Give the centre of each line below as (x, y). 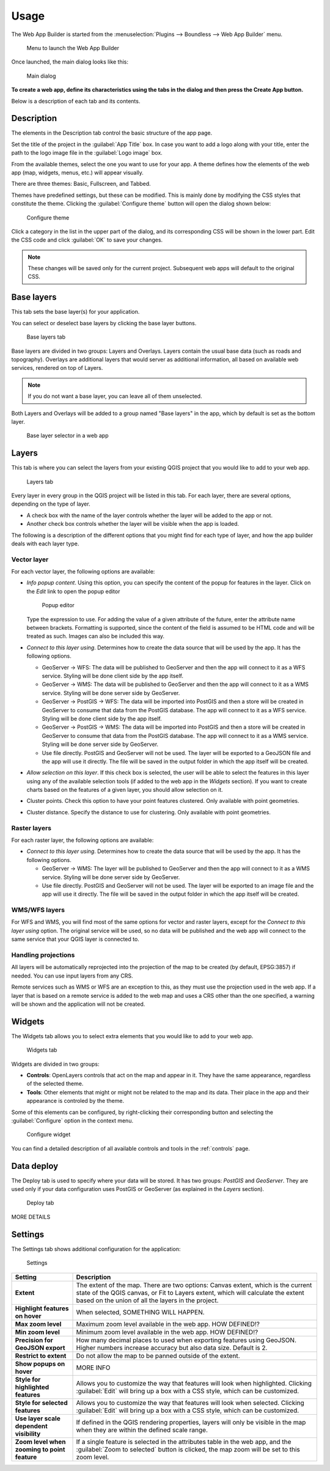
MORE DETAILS (31, 1217)
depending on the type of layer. (51, 504)
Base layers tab (46, 337)
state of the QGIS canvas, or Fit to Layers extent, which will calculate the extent (190, 1292)
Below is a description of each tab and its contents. (76, 101)
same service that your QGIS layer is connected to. (75, 939)
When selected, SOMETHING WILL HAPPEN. (140, 1312)
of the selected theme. (55, 1084)
